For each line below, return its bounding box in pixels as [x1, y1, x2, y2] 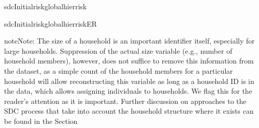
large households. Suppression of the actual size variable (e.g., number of [4, 45, 232, 56]
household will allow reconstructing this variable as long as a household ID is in [4, 75, 254, 86]
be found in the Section [4, 115, 78, 126]
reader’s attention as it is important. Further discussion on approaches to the [4, 95, 247, 106]
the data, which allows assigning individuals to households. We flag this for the [4, 86, 252, 96]
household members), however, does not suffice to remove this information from [4, 55, 254, 66]
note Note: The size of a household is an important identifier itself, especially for [4, 35, 255, 46]
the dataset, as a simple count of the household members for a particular [4, 65, 233, 76]
